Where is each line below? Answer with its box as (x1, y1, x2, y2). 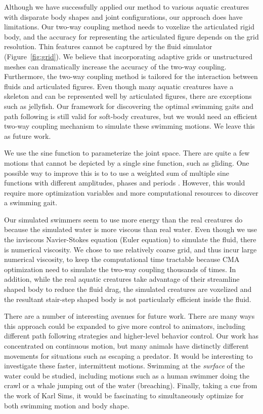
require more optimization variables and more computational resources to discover (4, 187, 258, 198)
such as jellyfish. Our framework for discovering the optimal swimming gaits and (4, 100, 253, 111)
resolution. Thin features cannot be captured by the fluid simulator (4, 41, 212, 52)
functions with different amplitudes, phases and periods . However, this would (4, 177, 245, 188)
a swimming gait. (4, 197, 58, 208)
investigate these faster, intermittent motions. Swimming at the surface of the (4, 360, 245, 371)
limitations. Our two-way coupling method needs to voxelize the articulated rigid (4, 21, 254, 32)
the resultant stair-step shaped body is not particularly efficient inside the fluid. (4, 293, 251, 304)
